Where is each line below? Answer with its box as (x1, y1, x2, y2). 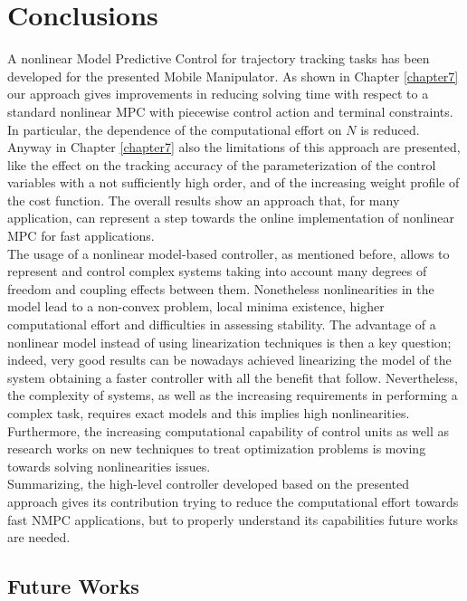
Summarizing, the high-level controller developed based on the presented (7, 474, 410, 493)
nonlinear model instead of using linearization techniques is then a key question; (7, 332, 452, 351)
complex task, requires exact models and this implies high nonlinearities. (7, 404, 410, 422)
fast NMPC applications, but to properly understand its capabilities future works (7, 510, 458, 529)
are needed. (7, 528, 71, 547)
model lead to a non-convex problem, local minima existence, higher (7, 297, 385, 316)
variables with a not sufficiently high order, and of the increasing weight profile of (7, 173, 460, 192)
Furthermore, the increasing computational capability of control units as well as (7, 421, 449, 440)
